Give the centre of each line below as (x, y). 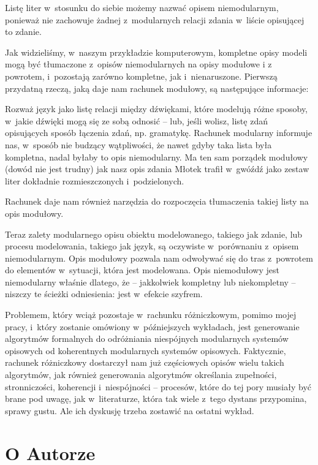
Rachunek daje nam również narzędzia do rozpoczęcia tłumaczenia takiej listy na (157, 201)
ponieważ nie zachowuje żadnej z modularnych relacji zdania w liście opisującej (155, 19)
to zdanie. (23, 32)
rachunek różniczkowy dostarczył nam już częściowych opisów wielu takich (145, 362)
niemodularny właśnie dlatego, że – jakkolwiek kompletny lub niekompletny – (150, 282)
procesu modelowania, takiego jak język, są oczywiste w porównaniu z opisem (152, 246)
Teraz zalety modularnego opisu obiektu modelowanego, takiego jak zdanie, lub (154, 234)
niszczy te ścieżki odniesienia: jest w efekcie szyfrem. (104, 294)
